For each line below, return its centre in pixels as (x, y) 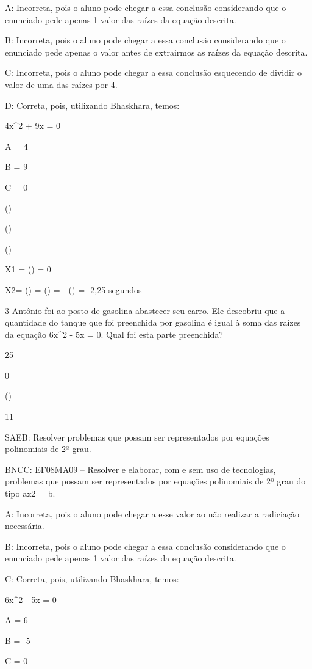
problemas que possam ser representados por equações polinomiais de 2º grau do (155, 481)
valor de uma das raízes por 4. (61, 84)
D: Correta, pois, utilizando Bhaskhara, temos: (92, 105)
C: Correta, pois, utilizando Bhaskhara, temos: (92, 579)
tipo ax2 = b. (30, 493)
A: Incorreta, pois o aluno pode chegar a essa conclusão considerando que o (146, 7)
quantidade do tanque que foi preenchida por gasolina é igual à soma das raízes (153, 322)
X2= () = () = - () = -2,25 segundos (73, 289)
